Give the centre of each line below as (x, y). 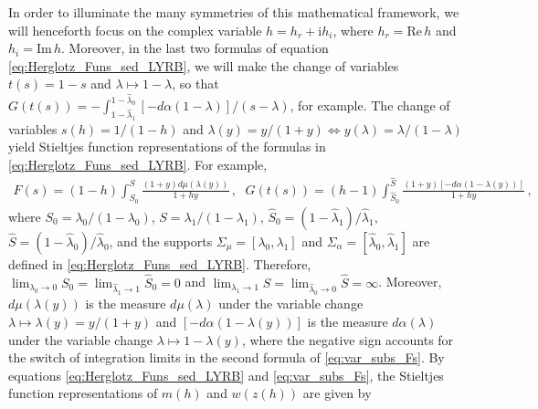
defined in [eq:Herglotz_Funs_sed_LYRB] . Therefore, (160, 263)
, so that (195, 84)
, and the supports (161, 241)
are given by (337, 393)
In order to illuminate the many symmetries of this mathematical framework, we (234, 12)
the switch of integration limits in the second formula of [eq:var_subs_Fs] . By (227, 357)
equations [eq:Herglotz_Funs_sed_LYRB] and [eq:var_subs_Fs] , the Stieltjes (226, 375)
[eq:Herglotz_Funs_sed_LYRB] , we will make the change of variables (204, 65)
